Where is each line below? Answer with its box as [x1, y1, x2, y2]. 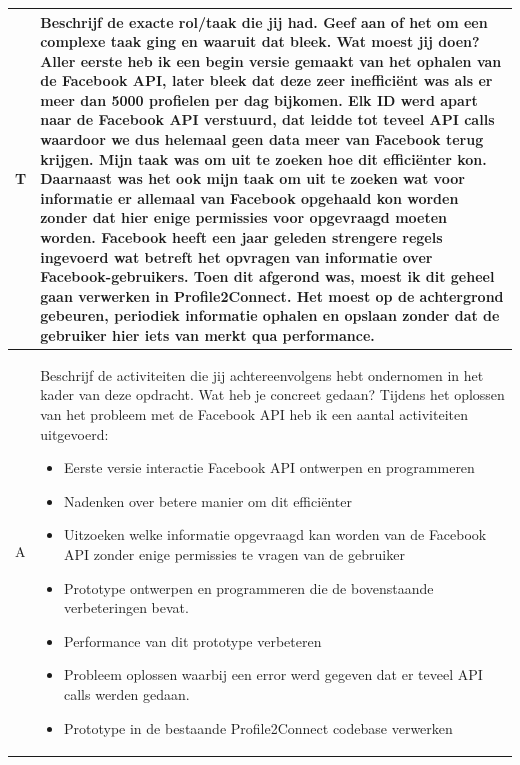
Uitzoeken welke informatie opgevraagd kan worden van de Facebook [64, 524, 487, 545]
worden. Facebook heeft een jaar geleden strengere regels [40, 227, 443, 248]
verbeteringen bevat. [64, 597, 189, 618]
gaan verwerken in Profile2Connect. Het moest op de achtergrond [40, 285, 504, 306]
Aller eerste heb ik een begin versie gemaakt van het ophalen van [40, 50, 502, 71]
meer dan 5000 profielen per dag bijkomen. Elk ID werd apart [40, 89, 478, 110]
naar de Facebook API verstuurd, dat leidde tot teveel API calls [40, 109, 495, 130]
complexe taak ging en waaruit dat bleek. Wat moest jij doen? [40, 31, 480, 52]
